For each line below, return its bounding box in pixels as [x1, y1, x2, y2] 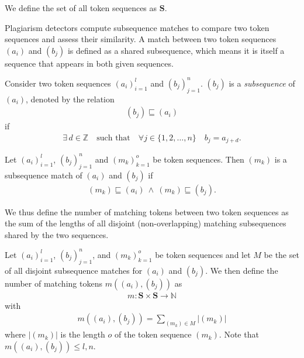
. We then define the [205, 264, 278, 276]
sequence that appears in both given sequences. [5, 57, 174, 69]
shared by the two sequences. [5, 228, 109, 240]
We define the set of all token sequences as [5, 2, 157, 13]
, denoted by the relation [26, 92, 115, 105]
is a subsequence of [229, 77, 295, 89]
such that [96, 133, 130, 142]
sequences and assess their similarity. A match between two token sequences [5, 33, 277, 45]
